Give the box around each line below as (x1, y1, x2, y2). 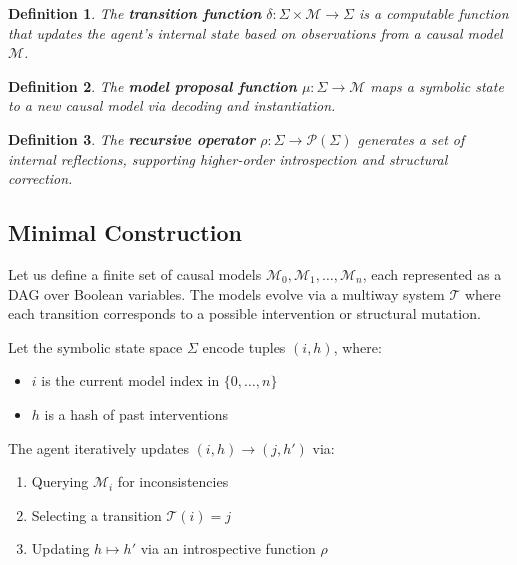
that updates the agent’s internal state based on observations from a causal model (8, 22, 503, 43)
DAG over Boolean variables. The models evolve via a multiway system (8, 283, 445, 304)
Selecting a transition (31, 504, 162, 525)
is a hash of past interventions (44, 403, 229, 424)
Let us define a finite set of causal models (8, 263, 262, 284)
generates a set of (357, 128, 465, 149)
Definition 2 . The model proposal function (8, 75, 297, 96)
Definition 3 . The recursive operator (8, 128, 256, 149)
